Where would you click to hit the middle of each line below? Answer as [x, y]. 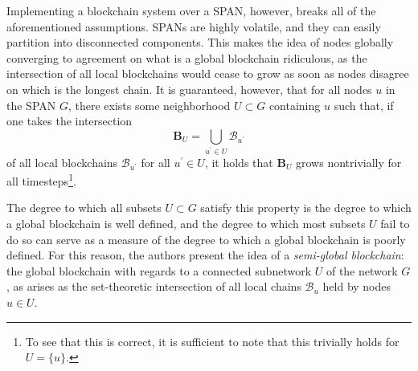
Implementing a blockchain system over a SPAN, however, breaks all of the [191, 10]
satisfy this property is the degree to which [306, 208]
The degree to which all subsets [84, 208]
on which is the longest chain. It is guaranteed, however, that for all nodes [189, 89]
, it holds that [239, 162]
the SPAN [31, 105]
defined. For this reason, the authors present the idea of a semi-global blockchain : [205, 255]
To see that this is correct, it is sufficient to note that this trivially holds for [212, 341]
